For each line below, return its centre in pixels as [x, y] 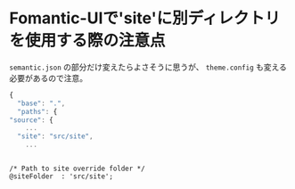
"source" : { [31, 120]
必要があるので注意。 [48, 78]
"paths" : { [37, 111]
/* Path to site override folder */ [77, 169]
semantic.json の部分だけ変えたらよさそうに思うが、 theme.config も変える [148, 67]
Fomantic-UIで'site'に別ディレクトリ [145, 18]
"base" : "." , [41, 103]
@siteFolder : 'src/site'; [61, 177]
